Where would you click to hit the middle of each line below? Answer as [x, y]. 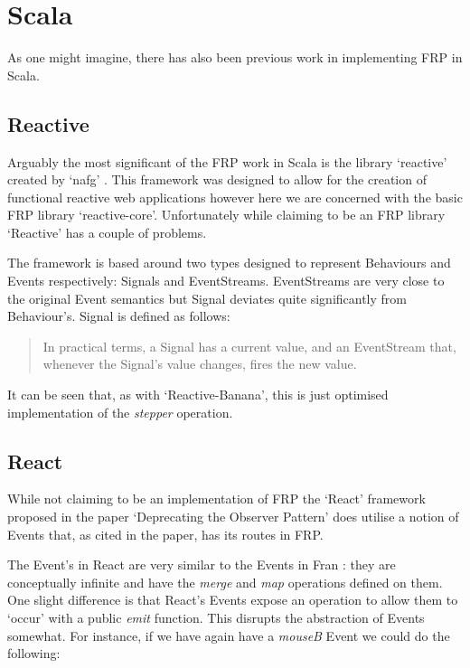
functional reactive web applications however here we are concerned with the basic [235, 197]
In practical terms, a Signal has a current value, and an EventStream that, [249, 346]
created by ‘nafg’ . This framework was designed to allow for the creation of [217, 179]
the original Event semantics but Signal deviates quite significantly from [207, 298]
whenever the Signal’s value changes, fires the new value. [200, 364]
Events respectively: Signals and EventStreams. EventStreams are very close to [226, 281]
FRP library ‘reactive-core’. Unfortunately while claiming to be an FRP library [226, 215]
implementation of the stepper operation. [120, 412]
